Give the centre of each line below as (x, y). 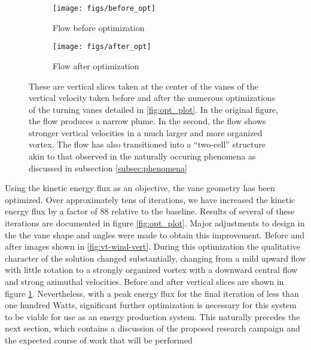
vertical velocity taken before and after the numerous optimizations (152, 98)
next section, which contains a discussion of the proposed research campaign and (153, 328)
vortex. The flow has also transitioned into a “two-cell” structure (147, 144)
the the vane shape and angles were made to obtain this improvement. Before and (155, 234)
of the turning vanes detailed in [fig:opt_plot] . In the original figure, (154, 109)
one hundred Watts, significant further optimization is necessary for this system (151, 305)
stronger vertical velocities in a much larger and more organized (146, 132)
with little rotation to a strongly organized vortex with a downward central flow (151, 270)
